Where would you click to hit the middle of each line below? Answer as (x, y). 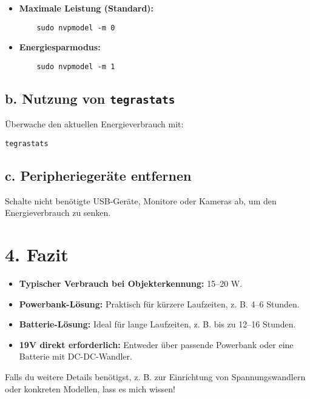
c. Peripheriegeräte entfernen (98, 175)
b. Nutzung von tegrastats (90, 98)
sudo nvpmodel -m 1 (76, 66)
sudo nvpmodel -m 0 (76, 28)
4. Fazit (37, 254)
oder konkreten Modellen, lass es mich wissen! (90, 388)
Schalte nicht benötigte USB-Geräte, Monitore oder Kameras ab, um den (141, 200)
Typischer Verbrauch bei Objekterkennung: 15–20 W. (131, 283)
